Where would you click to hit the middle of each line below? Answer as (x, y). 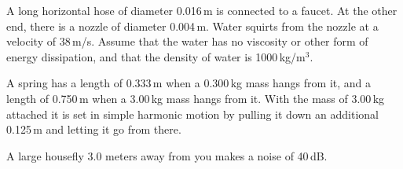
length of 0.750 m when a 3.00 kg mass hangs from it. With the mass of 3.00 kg (196, 98)
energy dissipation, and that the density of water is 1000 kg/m (156, 56)
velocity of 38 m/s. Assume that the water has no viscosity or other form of (187, 41)
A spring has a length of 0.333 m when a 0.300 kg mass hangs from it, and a (189, 83)
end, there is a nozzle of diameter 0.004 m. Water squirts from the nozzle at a (192, 26)
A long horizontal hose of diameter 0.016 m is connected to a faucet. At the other (202, 10)
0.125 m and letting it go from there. (94, 129)
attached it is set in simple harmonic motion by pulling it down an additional (192, 114)
